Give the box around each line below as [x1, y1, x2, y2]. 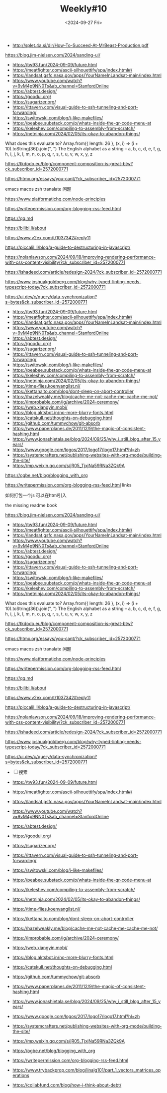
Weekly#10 [60, 3, 107, 14]
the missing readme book [5, 502, 57, 508]
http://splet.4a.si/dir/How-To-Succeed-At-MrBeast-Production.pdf [12, 42, 149, 48]
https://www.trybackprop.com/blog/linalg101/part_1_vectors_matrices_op [12, 1067, 161, 1073]
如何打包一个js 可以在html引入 [5, 492, 67, 498]
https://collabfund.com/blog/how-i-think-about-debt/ [12, 1082, 122, 1088]
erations [12, 1072, 30, 1078]
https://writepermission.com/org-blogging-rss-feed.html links [5, 482, 132, 488]
